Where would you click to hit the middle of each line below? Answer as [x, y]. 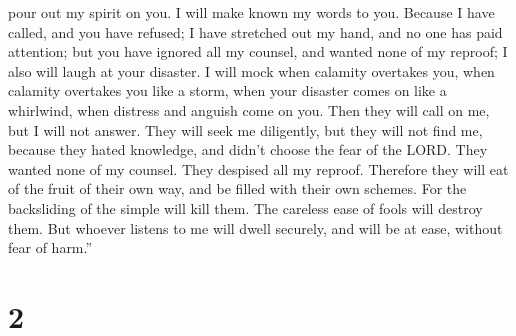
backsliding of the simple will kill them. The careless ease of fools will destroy [245, 207]
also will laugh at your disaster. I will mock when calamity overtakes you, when [251, 70]
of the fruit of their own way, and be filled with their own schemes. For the [237, 188]
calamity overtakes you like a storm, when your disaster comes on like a [227, 90]
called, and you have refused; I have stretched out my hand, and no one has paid [255, 31]
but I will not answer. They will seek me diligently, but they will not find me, [245, 129]
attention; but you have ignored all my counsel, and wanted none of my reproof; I [258, 51]
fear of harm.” [50, 247]
